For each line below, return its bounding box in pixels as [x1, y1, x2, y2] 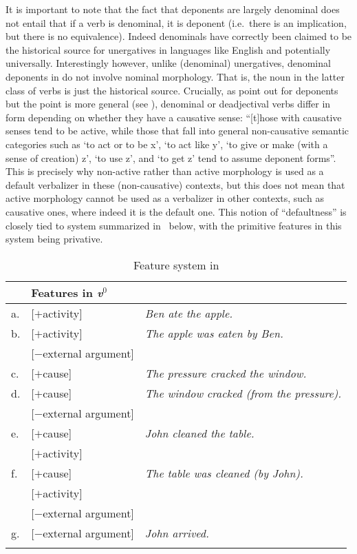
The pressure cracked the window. [144, 365, 307, 381]
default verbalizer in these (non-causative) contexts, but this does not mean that [6, 177, 345, 192]
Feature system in [133, 256, 219, 273]
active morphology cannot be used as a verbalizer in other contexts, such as [6, 191, 324, 205]
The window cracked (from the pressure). [144, 384, 342, 401]
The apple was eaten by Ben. [144, 325, 283, 341]
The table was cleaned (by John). [144, 464, 303, 481]
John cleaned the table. [144, 424, 255, 441]
